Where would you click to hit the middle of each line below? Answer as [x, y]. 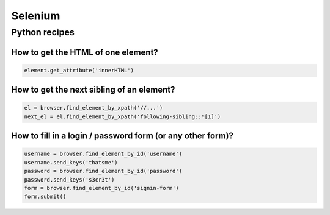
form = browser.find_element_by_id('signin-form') [102, 188]
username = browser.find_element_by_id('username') [103, 154]
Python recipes [43, 32]
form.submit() [45, 197]
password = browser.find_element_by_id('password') [103, 171]
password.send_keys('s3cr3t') [69, 179]
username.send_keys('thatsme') [71, 162]
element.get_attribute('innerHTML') [79, 70]
